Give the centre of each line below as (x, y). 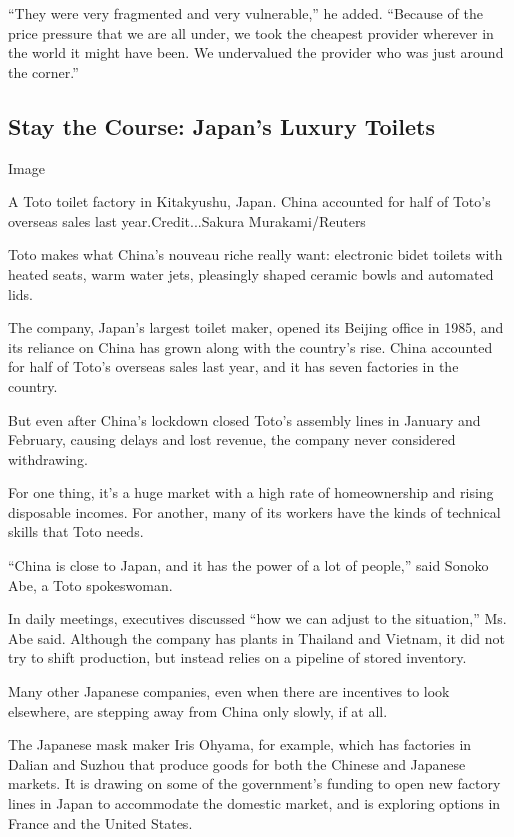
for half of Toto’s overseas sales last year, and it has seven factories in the (233, 366)
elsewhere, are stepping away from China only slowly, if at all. (198, 710)
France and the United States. (100, 822)
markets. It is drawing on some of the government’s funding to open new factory (254, 783)
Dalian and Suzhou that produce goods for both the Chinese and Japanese (237, 763)
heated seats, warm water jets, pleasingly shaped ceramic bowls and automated (251, 273)
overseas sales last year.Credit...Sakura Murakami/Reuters (187, 220)
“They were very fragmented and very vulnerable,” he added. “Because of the (245, 13)
